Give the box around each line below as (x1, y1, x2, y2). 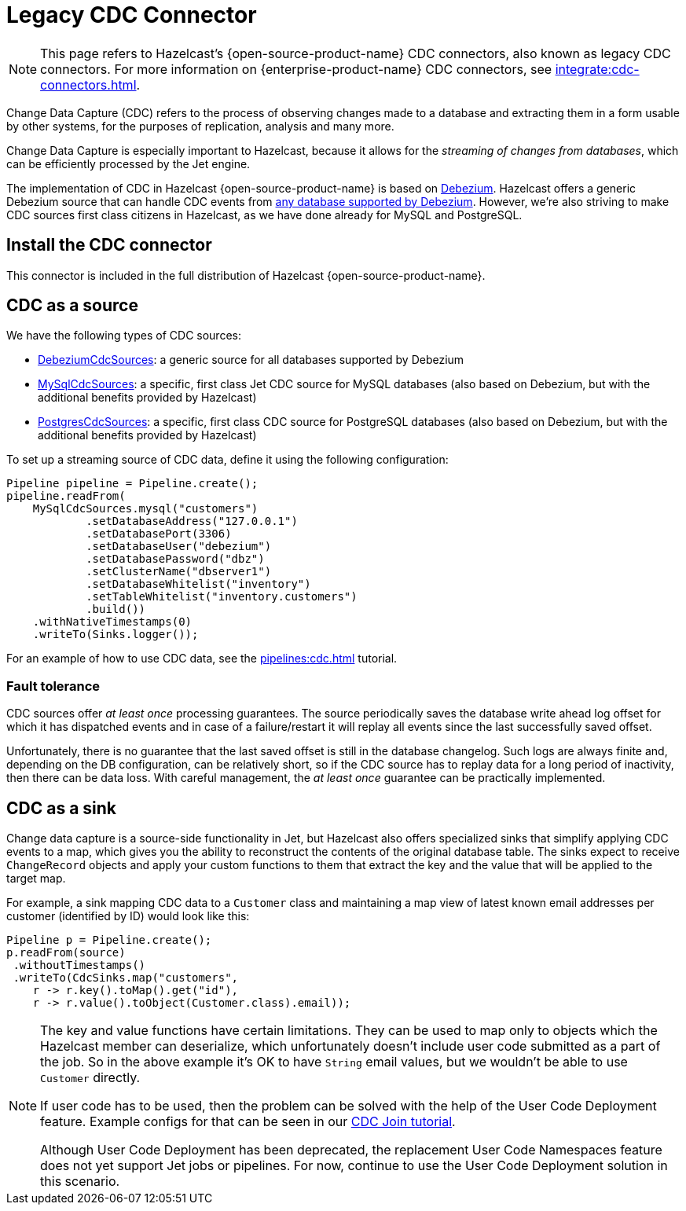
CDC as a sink (6, 798, 117, 818)
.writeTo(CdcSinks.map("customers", (13, 971, 239, 985)
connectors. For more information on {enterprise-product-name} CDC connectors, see (40, 61, 552, 77)
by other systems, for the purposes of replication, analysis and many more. (6, 119, 394, 133)
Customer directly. (40, 1070, 141, 1086)
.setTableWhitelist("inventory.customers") (86, 590, 358, 604)
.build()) (86, 603, 146, 616)
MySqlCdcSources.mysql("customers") (32, 502, 259, 516)
